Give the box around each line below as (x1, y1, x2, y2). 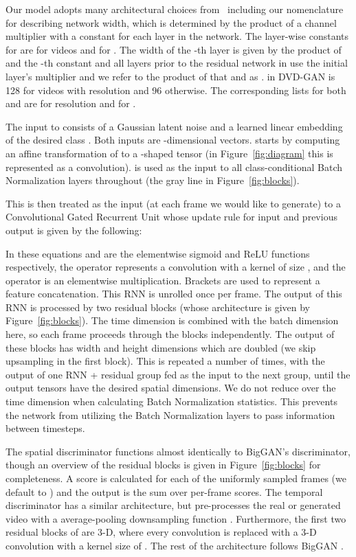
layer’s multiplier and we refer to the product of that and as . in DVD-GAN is (5, 69, 335, 83)
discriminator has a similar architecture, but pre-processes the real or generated (5, 498, 341, 512)
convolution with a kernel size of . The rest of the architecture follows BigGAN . (5, 538, 344, 552)
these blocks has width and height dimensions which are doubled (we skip (5, 340, 316, 354)
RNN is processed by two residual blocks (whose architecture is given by (5, 299, 311, 314)
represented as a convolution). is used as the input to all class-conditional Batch (5, 159, 343, 174)
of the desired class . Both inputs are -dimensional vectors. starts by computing (5, 133, 340, 147)
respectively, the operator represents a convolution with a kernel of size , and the (5, 260, 346, 274)
